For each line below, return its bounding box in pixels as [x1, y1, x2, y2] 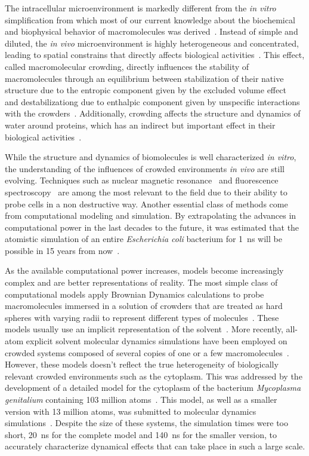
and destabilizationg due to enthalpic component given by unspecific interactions [5, 95, 300, 108]
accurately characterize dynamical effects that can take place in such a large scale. [5, 440, 305, 452]
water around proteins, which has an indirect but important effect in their [5, 118, 276, 131]
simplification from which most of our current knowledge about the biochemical [5, 13, 295, 26]
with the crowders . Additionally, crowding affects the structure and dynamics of [5, 107, 301, 120]
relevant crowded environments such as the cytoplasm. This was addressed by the [5, 369, 302, 382]
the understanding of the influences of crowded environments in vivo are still [5, 162, 285, 175]
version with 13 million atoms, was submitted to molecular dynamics [5, 405, 257, 417]
